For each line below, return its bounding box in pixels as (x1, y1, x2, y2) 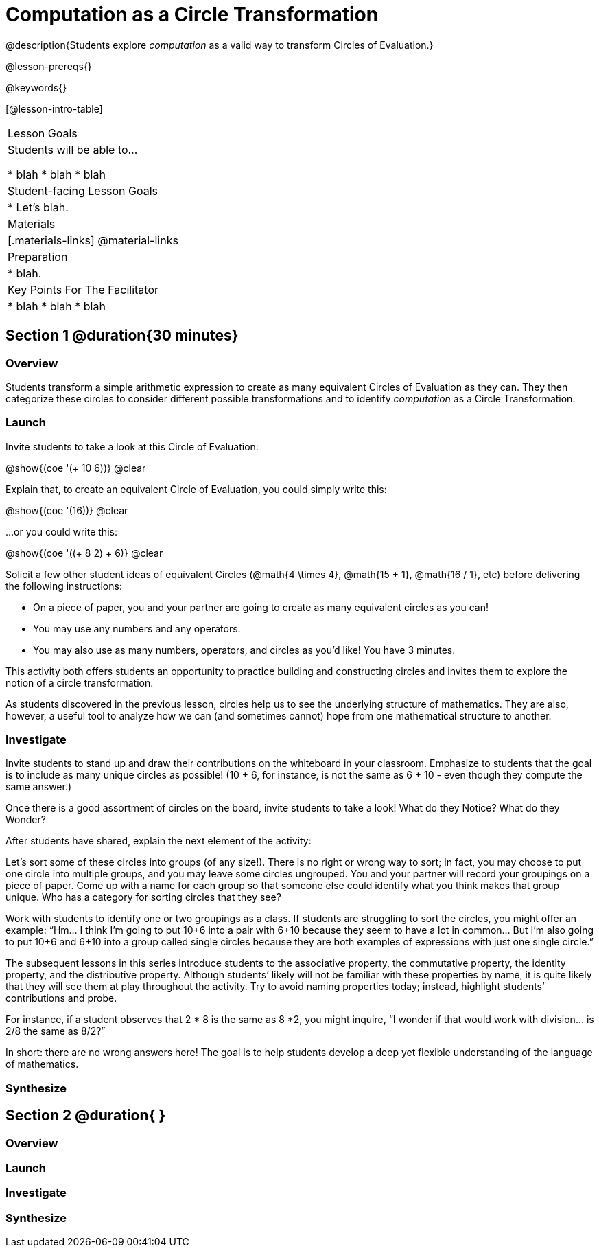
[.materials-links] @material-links (8, 233, 178, 247)
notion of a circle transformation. (5, 676, 154, 689)
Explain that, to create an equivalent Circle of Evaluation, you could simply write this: (5, 483, 387, 495)
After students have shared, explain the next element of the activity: (5, 835, 312, 847)
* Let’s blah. (8, 200, 69, 214)
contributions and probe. (5, 992, 117, 1004)
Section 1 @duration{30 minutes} (5, 327, 239, 345)
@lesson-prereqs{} (5, 60, 92, 72)
